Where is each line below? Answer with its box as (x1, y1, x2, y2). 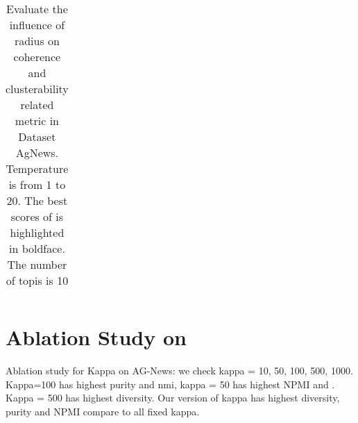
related (20, 97, 54, 113)
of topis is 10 (6, 272, 69, 288)
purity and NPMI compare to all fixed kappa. (6, 404, 200, 418)
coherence (13, 49, 61, 65)
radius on (14, 33, 60, 49)
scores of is (10, 208, 64, 224)
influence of (9, 17, 65, 33)
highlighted (10, 224, 65, 240)
